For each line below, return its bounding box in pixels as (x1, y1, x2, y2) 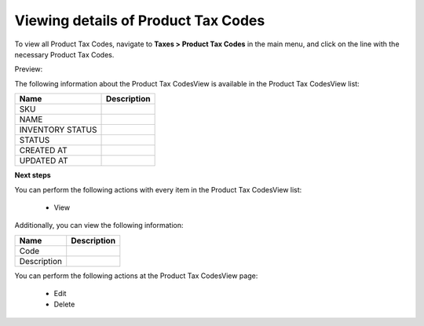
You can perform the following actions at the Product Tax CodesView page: (14, 271, 258, 280)
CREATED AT (19, 145, 68, 156)
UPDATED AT (19, 156, 68, 167)
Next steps (14, 170, 51, 180)
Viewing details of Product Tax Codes (14, 12, 265, 29)
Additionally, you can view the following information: (14, 221, 184, 230)
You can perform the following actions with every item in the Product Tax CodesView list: (14, 185, 302, 194)
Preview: (14, 64, 43, 74)
